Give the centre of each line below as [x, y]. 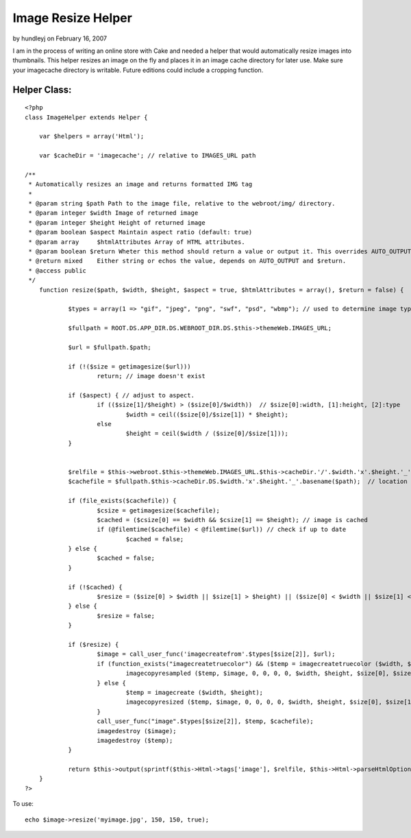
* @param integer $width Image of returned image [113, 213]
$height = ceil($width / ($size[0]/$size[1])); [207, 434]
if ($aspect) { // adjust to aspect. [132, 395]
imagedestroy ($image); [137, 731]
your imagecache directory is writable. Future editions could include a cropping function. [138, 70]
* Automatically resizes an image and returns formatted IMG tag [140, 184]
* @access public [58, 270]
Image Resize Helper [73, 18]
